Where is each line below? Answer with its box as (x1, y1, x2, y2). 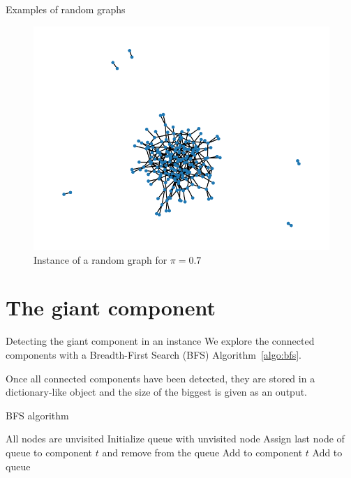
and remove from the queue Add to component (102, 445, 303, 459)
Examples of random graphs (6, 2, 126, 16)
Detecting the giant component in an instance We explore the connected (6, 334, 315, 348)
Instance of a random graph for (33, 252, 167, 267)
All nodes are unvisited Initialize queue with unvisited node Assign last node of (6, 431, 345, 446)
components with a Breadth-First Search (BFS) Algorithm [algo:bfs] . (6, 347, 301, 361)
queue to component (6, 445, 93, 459)
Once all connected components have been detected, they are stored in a (6, 371, 315, 385)
